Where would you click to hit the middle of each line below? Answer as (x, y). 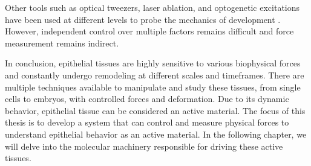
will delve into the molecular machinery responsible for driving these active (144, 146)
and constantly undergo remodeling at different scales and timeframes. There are (155, 75)
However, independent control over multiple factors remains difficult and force (149, 31)
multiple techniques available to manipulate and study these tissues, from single (153, 87)
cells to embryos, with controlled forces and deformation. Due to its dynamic (147, 99)
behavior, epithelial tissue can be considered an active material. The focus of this (155, 110)
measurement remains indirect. (62, 43)
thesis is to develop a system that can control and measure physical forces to (147, 122)
